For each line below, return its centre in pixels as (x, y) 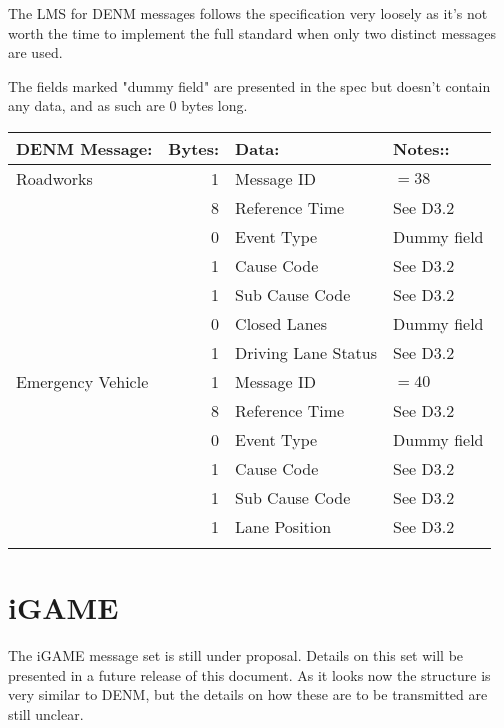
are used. (35, 52)
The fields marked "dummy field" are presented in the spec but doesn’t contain (249, 85)
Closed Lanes (281, 323)
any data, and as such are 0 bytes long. (128, 105)
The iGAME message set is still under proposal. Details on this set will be (236, 655)
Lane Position (283, 526)
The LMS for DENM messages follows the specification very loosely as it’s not (248, 13)
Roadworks (54, 178)
